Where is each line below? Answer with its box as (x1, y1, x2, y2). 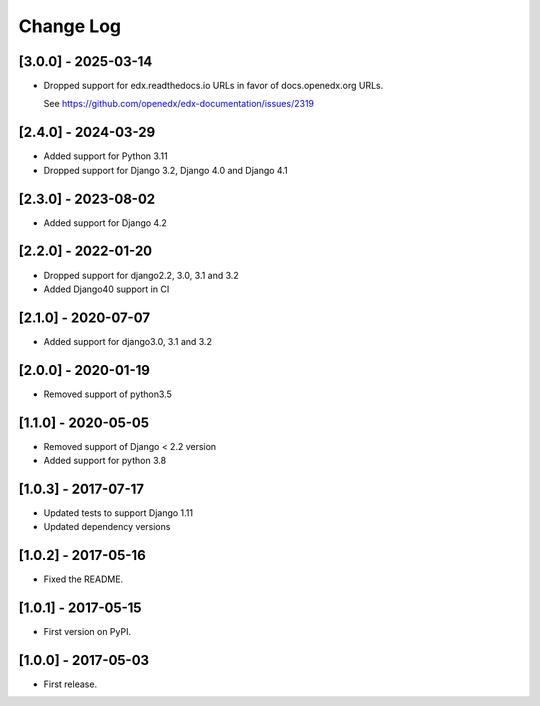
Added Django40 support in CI (43, 283, 170, 295)
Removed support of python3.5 (43, 388, 172, 400)
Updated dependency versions (43, 521, 171, 533)
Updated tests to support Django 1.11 (43, 506, 194, 519)
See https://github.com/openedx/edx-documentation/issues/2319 (43, 98, 315, 110)
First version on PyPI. (43, 626, 132, 638)
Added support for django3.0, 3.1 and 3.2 (43, 335, 212, 347)
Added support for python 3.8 (43, 455, 167, 467)
